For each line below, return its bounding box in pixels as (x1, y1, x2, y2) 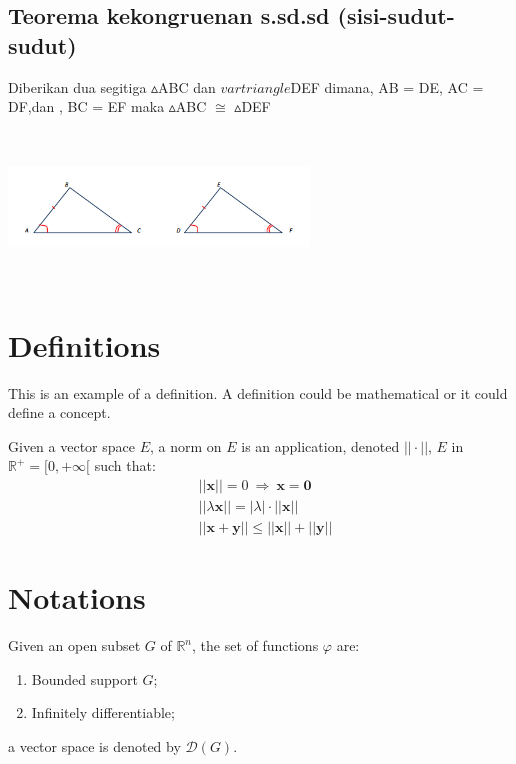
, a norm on (149, 435, 222, 456)
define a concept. (8, 402, 111, 423)
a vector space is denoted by (8, 736, 181, 757)
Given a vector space (8, 435, 135, 456)
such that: (94, 455, 156, 476)
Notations (8, 577, 146, 618)
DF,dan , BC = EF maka (8, 96, 165, 117)
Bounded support (31, 668, 138, 689)
